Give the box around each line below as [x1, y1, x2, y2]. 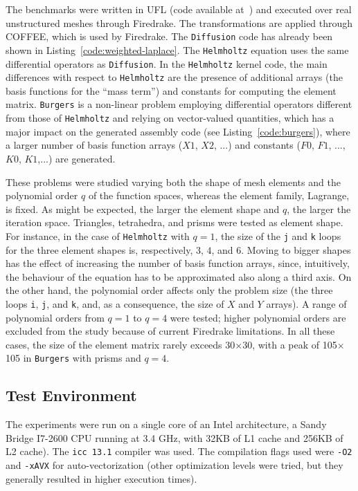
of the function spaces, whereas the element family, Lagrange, [88, 188, 350, 203]
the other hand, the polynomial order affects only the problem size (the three [6, 283, 333, 297]
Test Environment [6, 385, 137, 406]
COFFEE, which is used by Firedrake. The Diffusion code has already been [6, 29, 333, 44]
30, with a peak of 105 [242, 337, 337, 351]
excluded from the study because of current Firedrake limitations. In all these [6, 324, 335, 338]
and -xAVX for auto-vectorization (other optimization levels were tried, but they [6, 458, 343, 472]
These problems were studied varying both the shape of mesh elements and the [6, 174, 341, 189]
